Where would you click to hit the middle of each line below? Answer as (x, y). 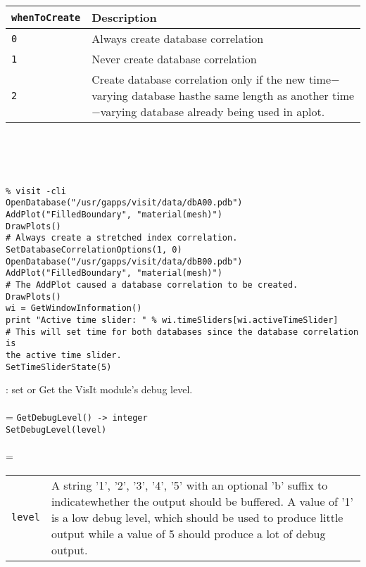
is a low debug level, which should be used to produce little (197, 517)
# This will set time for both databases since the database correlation (182, 332)
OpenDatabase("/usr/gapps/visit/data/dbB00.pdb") (124, 261)
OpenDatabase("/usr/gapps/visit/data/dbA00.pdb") (124, 203)
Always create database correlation (178, 38)
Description (124, 17)
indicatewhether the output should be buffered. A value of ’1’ (202, 501)
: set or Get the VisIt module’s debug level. (99, 389)
